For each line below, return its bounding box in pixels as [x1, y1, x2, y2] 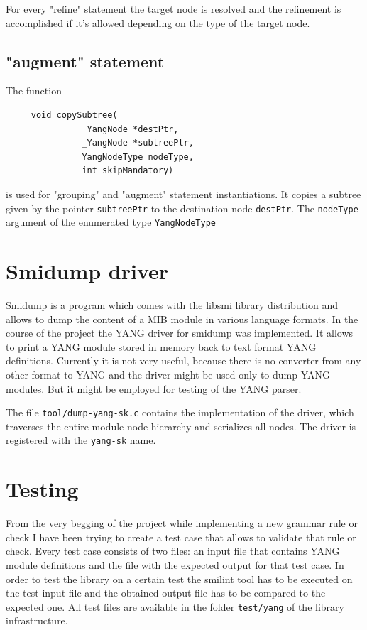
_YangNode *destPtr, [82, 124, 179, 134]
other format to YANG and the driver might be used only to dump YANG [6, 366, 331, 381]
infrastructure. [6, 613, 68, 628]
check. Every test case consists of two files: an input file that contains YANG [6, 543, 340, 558]
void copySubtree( [31, 109, 118, 120]
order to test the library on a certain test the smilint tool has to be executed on [6, 571, 353, 586]
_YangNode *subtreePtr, [82, 138, 194, 148]
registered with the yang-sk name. [6, 433, 156, 447]
